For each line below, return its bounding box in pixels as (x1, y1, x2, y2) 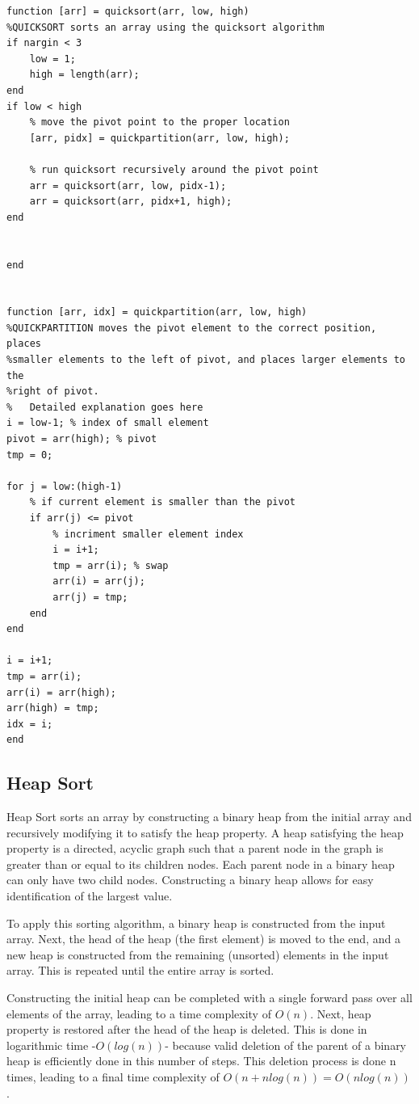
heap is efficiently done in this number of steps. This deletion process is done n (6, 1052, 396, 1069)
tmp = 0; (6, 449, 53, 461)
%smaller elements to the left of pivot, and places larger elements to (6, 354, 405, 366)
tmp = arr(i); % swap (52, 559, 169, 571)
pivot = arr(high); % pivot (6, 433, 157, 445)
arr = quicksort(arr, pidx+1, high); (29, 196, 233, 208)
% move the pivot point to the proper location (29, 116, 290, 129)
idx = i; (6, 718, 53, 730)
